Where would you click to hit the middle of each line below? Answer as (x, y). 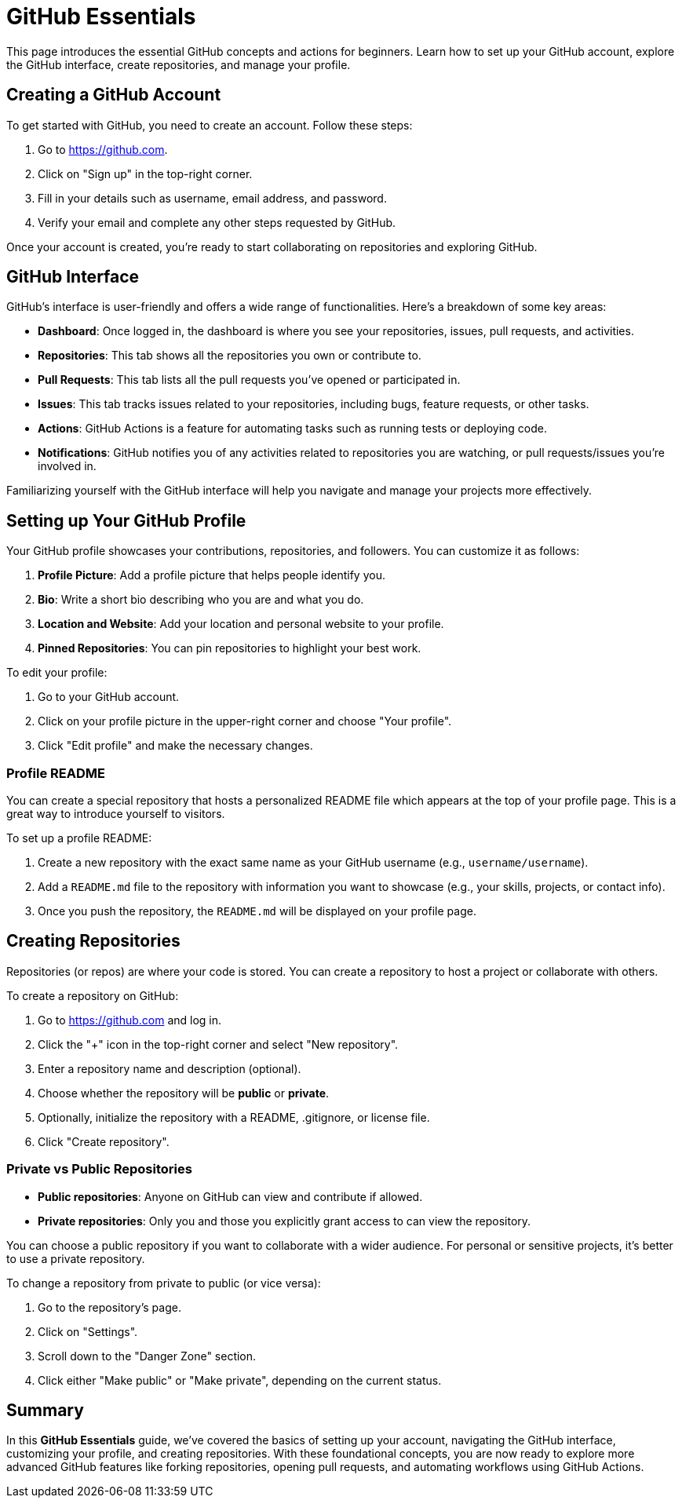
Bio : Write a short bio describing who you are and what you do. (201, 600)
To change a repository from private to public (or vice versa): (164, 1283)
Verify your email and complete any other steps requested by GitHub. (217, 222)
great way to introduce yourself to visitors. (116, 814)
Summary (45, 1411)
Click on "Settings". (88, 1331)
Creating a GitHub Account (114, 95)
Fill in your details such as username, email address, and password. (212, 198)
